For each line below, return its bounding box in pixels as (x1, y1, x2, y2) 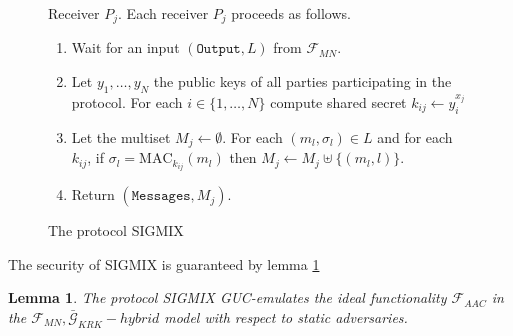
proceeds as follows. (231, 3, 351, 23)
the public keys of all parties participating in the (153, 71, 452, 92)
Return (71, 184, 115, 205)
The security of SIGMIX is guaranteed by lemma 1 (8, 253, 320, 274)
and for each (377, 126, 453, 147)
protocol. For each (71, 91, 183, 112)
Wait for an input (71, 37, 180, 58)
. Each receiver (118, 3, 209, 23)
